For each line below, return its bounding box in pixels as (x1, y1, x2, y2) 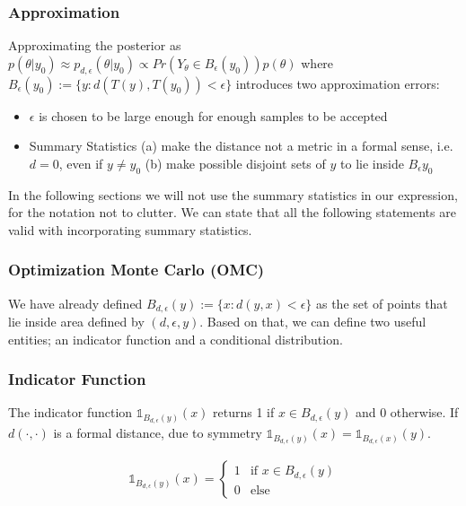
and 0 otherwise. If (355, 403, 459, 422)
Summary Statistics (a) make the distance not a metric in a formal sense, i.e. (29, 136, 453, 155)
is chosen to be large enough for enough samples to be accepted (39, 106, 388, 125)
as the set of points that (315, 293, 448, 312)
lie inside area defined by (8, 312, 145, 331)
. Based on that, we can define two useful (199, 312, 426, 331)
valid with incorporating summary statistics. (8, 220, 252, 239)
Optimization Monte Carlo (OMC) (8, 258, 265, 281)
